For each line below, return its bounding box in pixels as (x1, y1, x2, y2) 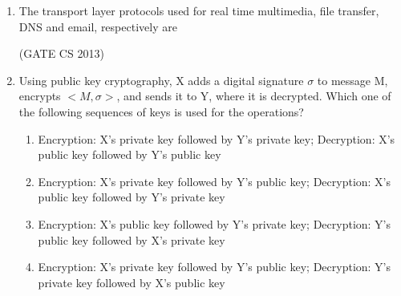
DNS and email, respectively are (18, 18, 177, 34)
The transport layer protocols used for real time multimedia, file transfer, (18, 2, 379, 18)
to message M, (317, 71, 388, 88)
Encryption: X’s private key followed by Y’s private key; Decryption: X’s (38, 130, 395, 147)
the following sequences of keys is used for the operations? (18, 103, 304, 120)
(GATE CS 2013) (18, 45, 104, 62)
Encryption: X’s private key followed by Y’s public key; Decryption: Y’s (38, 258, 391, 275)
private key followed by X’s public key (38, 274, 225, 290)
